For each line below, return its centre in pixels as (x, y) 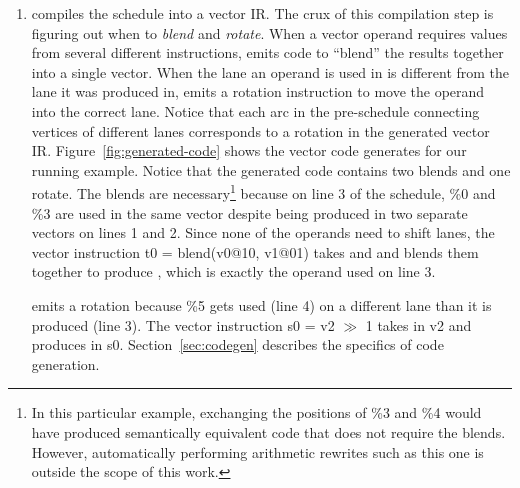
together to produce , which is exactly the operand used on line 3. (233, 271)
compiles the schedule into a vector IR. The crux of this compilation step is (262, 13)
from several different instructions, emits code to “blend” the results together (267, 52)
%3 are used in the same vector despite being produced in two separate (249, 212)
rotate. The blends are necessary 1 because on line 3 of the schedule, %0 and (263, 191)
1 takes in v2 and (418, 324)
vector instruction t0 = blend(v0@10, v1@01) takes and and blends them (255, 251)
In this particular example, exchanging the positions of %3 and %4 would (256, 412)
